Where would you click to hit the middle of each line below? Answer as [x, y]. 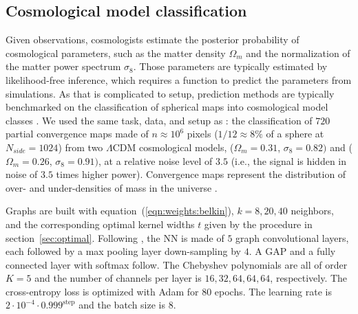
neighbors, [312, 211]
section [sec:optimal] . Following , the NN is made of [115, 237]
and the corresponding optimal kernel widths [100, 224]
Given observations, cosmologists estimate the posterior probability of [152, 40]
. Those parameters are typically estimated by [230, 66]
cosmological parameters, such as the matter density [116, 53]
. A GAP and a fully [292, 251]
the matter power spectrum [63, 66]
